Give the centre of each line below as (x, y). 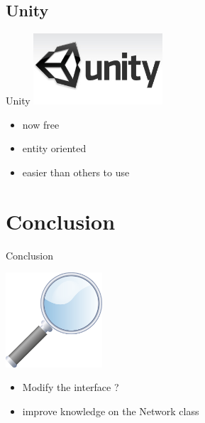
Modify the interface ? (71, 387)
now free (41, 124)
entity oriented (54, 148)
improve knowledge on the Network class (111, 411)
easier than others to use (76, 172)
